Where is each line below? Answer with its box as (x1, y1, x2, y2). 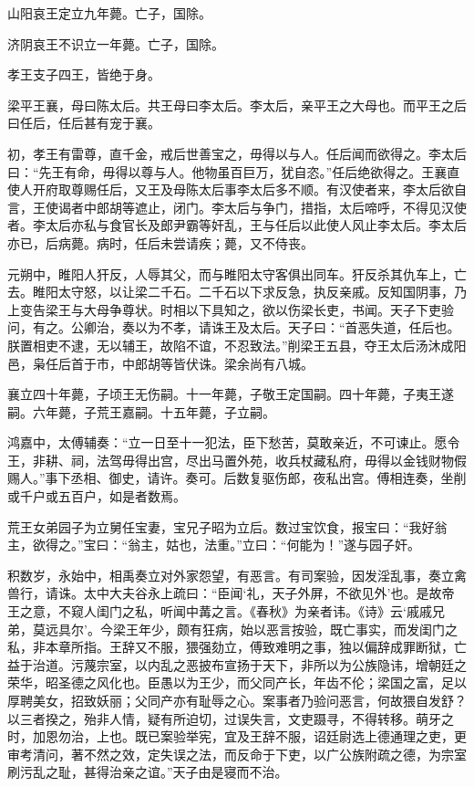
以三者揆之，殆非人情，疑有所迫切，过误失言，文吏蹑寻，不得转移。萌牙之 (7, 708, 454, 728)
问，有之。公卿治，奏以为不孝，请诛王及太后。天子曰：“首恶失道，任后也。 (7, 318, 460, 337)
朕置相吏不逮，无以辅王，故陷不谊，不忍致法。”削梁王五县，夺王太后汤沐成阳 (7, 335, 467, 354)
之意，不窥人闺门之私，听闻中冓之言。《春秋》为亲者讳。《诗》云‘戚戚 (19, 602, 432, 621)
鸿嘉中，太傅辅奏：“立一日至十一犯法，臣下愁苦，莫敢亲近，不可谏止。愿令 (7, 433, 460, 452)
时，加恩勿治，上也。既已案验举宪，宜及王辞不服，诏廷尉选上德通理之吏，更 (7, 727, 467, 746)
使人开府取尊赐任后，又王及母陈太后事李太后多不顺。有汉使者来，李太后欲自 (7, 180, 467, 199)
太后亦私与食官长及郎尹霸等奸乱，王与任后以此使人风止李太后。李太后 (45, 215, 467, 235)
